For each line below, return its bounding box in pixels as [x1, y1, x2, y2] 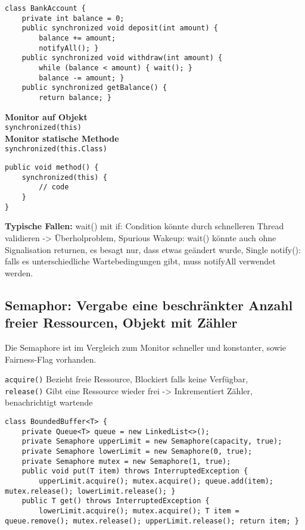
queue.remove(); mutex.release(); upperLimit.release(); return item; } [5, 516, 299, 525]
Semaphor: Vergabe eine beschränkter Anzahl [5, 295, 293, 314]
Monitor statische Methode [5, 132, 119, 144]
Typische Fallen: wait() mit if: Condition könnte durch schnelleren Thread [5, 220, 284, 232]
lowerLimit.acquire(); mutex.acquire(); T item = [39, 506, 239, 515]
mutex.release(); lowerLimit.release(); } [5, 487, 176, 495]
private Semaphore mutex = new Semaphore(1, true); [21, 457, 231, 466]
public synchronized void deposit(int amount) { [21, 24, 218, 33]
